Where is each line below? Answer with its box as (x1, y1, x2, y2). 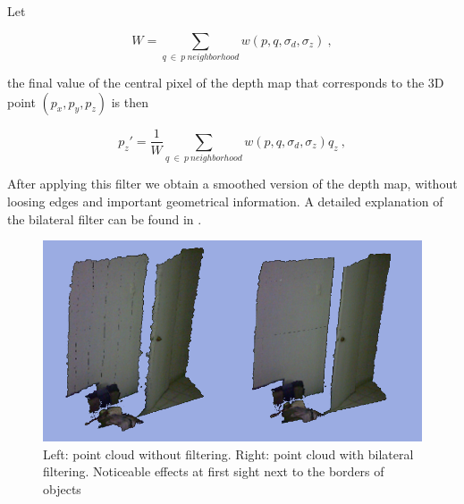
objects (43, 479, 81, 498)
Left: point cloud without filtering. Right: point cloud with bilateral (43, 444, 414, 463)
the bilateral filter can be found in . (7, 209, 202, 228)
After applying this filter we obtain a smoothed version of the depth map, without (7, 174, 458, 193)
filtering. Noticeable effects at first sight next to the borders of (43, 462, 384, 481)
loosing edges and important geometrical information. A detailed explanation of (7, 191, 443, 210)
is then (111, 92, 148, 111)
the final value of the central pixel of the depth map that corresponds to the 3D (7, 72, 444, 91)
